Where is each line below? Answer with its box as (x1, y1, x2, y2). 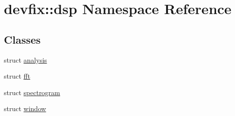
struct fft (4, 71, 31, 81)
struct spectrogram (4, 87, 60, 97)
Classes (4, 32, 41, 47)
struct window (4, 103, 46, 114)
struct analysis (4, 54, 47, 65)
